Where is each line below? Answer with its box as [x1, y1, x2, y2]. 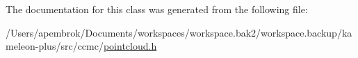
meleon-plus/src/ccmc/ [6, 39, 104, 53]
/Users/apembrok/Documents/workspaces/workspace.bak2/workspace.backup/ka [6, 25, 352, 39]
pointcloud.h [103, 39, 157, 53]
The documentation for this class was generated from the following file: [6, 2, 308, 16]
